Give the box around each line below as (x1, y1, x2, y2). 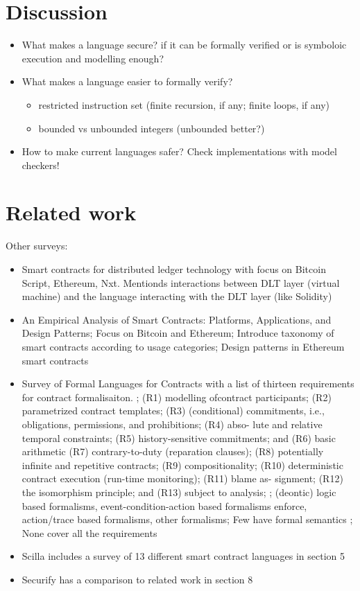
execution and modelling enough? (22, 51, 164, 65)
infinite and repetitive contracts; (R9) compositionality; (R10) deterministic (22, 457, 343, 472)
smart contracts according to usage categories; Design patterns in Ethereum (22, 339, 345, 353)
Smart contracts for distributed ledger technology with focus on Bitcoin (22, 262, 326, 276)
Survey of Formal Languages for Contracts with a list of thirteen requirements (22, 376, 354, 391)
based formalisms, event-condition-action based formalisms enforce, (22, 498, 307, 513)
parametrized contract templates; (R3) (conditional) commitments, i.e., (22, 403, 325, 418)
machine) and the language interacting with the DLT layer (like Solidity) (22, 289, 332, 303)
